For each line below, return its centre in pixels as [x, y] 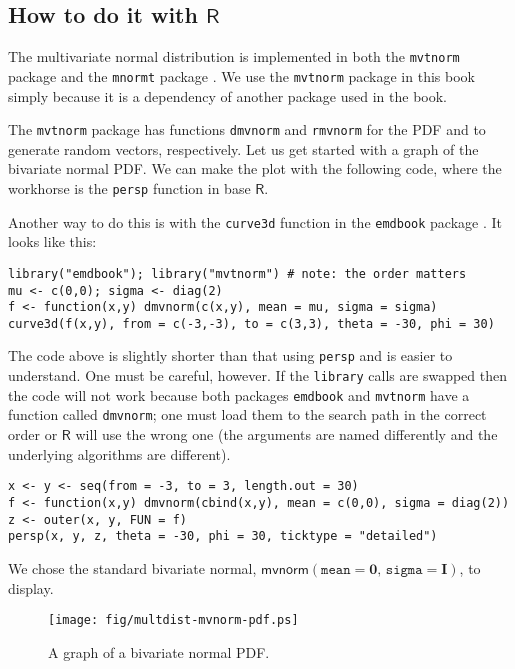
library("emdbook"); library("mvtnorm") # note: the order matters [237, 273]
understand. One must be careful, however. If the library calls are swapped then [257, 375]
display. [31, 587]
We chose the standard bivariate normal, [132, 567]
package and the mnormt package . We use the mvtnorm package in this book [241, 75]
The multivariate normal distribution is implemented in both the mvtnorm [234, 56]
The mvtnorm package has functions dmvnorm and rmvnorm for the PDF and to [247, 129]
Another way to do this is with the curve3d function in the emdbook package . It [255, 221]
